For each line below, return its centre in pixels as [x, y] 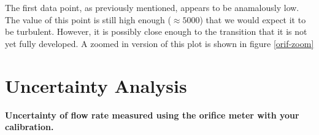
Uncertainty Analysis [96, 85]
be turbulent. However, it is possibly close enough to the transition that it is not [156, 31]
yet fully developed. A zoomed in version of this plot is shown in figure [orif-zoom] [159, 43]
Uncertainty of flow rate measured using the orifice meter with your [152, 115]
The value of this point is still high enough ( [88, 19]
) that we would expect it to [253, 19]
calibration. [29, 127]
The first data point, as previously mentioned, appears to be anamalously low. [152, 7]
